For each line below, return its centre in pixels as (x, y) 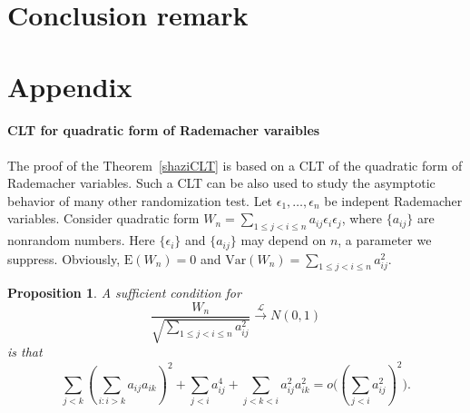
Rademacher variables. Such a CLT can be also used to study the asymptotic (221, 183)
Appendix (70, 86)
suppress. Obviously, (64, 258)
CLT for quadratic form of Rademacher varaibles (164, 130)
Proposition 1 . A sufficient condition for (124, 293)
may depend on (284, 240)
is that (25, 352)
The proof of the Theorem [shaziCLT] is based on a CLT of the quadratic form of (235, 165)
